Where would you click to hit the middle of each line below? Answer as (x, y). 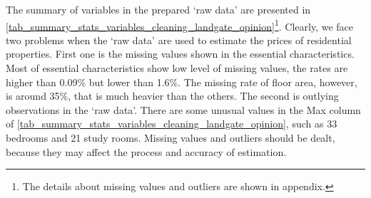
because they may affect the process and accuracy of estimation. (146, 151)
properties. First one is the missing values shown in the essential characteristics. (180, 54)
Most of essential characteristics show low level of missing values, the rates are (177, 68)
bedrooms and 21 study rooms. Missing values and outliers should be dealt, (171, 137)
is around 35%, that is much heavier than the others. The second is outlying (172, 96)
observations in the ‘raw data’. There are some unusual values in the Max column (183, 109)
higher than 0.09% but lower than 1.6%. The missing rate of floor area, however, (182, 82)
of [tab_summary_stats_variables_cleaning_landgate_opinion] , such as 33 (172, 124)
